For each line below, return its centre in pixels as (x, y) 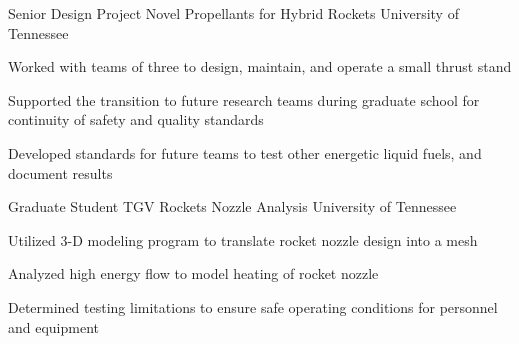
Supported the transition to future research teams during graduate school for (244, 99)
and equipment (54, 326)
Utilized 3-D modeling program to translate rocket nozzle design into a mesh (243, 239)
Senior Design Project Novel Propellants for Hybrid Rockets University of (233, 13)
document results (60, 172)
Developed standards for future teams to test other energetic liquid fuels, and (245, 152)
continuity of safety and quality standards (136, 119)
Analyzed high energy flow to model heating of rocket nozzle (193, 273)
